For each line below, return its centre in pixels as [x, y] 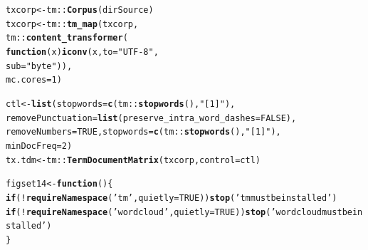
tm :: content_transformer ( [67, 38]
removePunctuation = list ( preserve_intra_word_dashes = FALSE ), [151, 118]
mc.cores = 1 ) [34, 80]
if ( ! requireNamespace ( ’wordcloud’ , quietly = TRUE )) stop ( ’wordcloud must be [179, 212]
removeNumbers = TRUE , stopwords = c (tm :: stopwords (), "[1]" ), [143, 132]
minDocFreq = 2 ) [39, 146]
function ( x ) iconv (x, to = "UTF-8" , [82, 52]
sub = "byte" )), [39, 66]
